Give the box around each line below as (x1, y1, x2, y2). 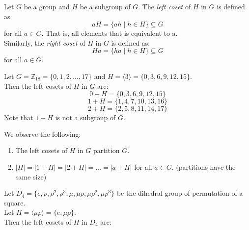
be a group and (24, 1, 70, 11)
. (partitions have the (171, 161, 236, 172)
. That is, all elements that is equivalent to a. (41, 28, 178, 38)
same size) (15, 171, 47, 181)
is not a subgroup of (55, 112, 116, 123)
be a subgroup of (80, 1, 131, 11)
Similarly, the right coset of (4, 37, 85, 48)
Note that (4, 112, 33, 123)
